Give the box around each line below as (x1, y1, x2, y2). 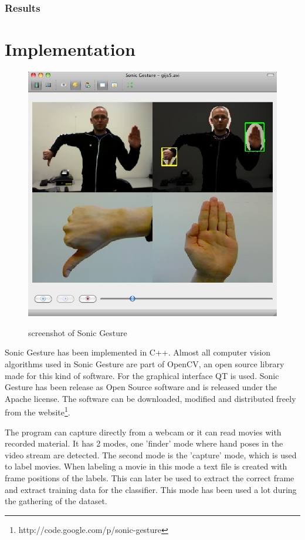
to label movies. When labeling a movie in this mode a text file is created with (5, 460, 287, 472)
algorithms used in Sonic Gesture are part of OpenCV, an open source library (5, 358, 284, 370)
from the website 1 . (5, 404, 70, 418)
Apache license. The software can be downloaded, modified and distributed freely (5, 392, 296, 404)
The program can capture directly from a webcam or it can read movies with (5, 425, 282, 438)
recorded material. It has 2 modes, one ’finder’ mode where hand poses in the (5, 437, 283, 450)
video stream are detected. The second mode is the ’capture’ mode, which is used (5, 448, 297, 461)
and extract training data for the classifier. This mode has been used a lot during (5, 483, 297, 495)
